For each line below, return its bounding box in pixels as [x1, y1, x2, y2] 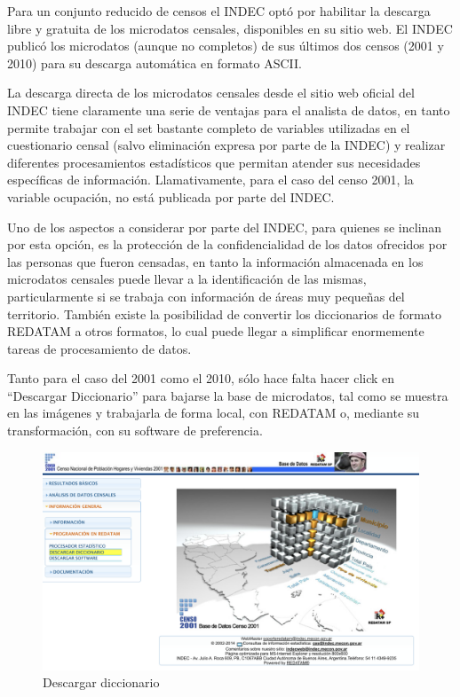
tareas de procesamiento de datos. [7, 339, 192, 357]
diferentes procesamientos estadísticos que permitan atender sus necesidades [7, 153, 421, 171]
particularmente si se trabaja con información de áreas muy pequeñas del [7, 286, 405, 305]
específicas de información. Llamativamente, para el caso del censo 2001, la [7, 170, 414, 189]
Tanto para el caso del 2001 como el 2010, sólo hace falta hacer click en [7, 369, 395, 388]
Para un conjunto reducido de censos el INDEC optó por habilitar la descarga [7, 2, 431, 20]
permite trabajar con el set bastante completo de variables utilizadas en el [7, 118, 410, 137]
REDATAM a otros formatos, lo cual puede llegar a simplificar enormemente [7, 322, 424, 341]
